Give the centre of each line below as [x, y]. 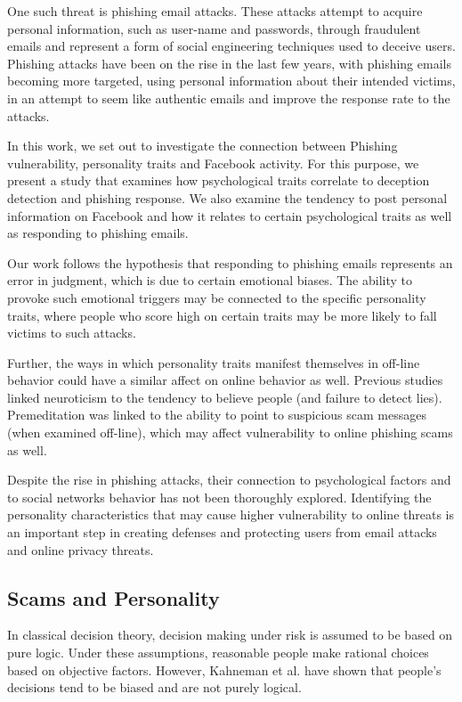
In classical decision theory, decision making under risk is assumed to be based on [230, 635]
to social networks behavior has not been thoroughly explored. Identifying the [219, 497]
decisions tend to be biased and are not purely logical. [154, 687]
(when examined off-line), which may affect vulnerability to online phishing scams [230, 433]
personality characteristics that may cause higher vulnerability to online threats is [231, 514]
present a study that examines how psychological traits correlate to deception [219, 180]
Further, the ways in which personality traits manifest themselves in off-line [214, 362]
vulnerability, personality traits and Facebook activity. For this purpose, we [213, 163]
